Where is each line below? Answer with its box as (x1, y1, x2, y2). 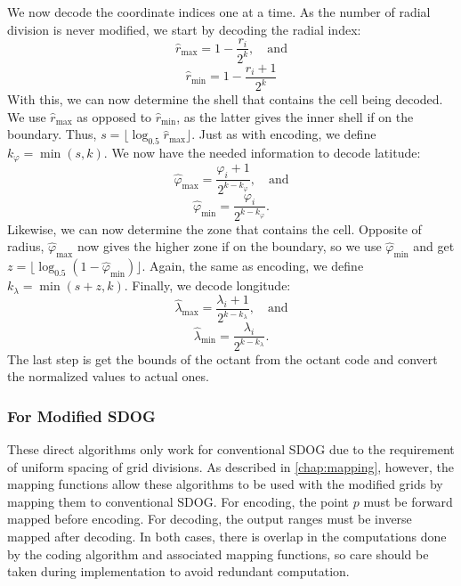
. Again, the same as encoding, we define (142, 256, 364, 275)
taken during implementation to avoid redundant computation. (7, 562, 350, 581)
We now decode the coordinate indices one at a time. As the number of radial (7, 3, 431, 20)
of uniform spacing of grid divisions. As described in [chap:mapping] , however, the (7, 457, 454, 476)
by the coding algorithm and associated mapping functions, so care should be (7, 544, 429, 563)
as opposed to (77, 107, 152, 126)
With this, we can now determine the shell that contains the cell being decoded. (7, 90, 443, 108)
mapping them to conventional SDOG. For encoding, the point (7, 492, 350, 510)
